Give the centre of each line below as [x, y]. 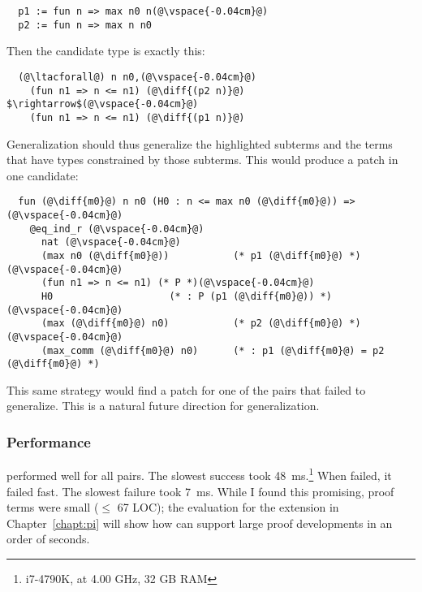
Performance [49, 441]
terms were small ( [53, 507]
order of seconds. [48, 539]
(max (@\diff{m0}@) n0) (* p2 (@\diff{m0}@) [192, 324]
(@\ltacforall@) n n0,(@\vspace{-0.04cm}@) [137, 77]
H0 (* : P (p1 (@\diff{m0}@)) [178, 296]
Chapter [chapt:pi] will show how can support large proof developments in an [200, 523]
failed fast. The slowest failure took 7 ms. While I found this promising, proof [200, 491]
